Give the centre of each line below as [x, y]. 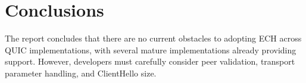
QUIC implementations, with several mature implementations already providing [151, 50]
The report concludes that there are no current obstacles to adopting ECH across [153, 38]
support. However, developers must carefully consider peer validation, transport [150, 61]
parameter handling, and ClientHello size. [81, 73]
